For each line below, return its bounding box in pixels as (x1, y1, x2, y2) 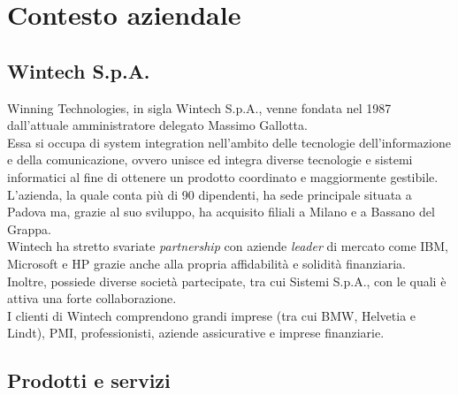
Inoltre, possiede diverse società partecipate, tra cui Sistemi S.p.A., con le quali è (7, 271, 447, 290)
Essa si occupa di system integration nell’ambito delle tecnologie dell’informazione (7, 133, 451, 151)
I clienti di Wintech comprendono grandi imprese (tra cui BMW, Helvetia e (7, 306, 416, 324)
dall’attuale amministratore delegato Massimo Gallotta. (7, 116, 308, 134)
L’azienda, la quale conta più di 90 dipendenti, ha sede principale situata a (7, 185, 412, 203)
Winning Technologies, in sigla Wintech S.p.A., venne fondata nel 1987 (7, 98, 392, 117)
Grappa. (7, 219, 51, 238)
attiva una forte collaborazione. (7, 289, 177, 308)
